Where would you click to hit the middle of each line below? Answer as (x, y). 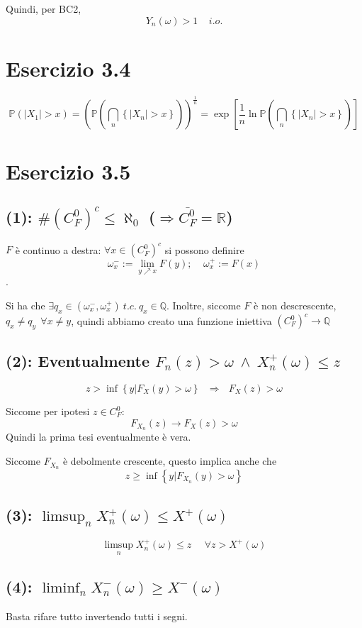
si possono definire (204, 249)
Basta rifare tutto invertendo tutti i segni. (97, 616)
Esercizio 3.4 (68, 68)
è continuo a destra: (58, 249)
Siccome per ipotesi (48, 411)
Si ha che (26, 305)
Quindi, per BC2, (44, 9)
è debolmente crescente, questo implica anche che (170, 461)
